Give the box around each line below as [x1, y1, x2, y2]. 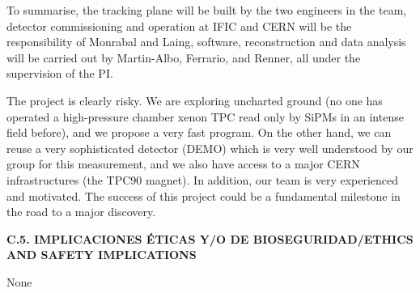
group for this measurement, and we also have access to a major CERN [6, 155, 360, 172]
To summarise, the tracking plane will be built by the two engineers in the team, [6, 2, 407, 18]
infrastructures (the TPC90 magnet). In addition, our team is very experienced [6, 171, 399, 188]
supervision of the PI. [6, 65, 113, 82]
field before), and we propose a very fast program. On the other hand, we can [6, 124, 392, 141]
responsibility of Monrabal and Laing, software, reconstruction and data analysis [6, 33, 406, 50]
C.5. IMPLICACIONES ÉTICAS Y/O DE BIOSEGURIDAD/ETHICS [6, 230, 414, 247]
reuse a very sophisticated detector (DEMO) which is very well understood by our [6, 139, 414, 156]
